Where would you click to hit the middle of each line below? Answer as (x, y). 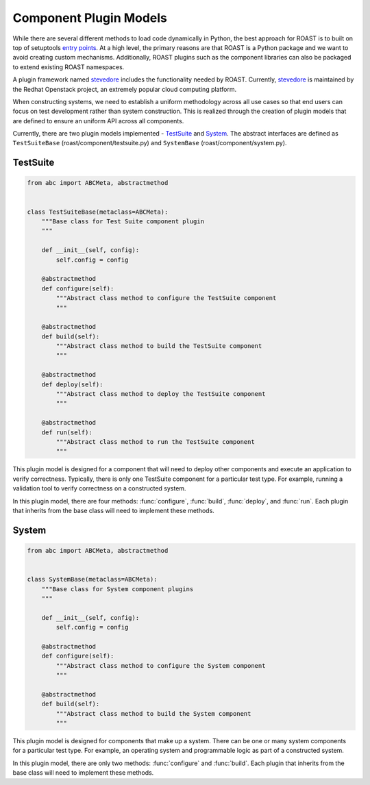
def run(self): (67, 432)
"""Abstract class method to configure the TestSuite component (166, 298)
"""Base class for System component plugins (118, 589)
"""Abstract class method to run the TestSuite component (155, 442)
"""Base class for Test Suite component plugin (123, 222)
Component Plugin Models (90, 18)
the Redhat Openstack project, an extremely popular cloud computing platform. (124, 89)
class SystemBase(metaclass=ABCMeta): (92, 580)
